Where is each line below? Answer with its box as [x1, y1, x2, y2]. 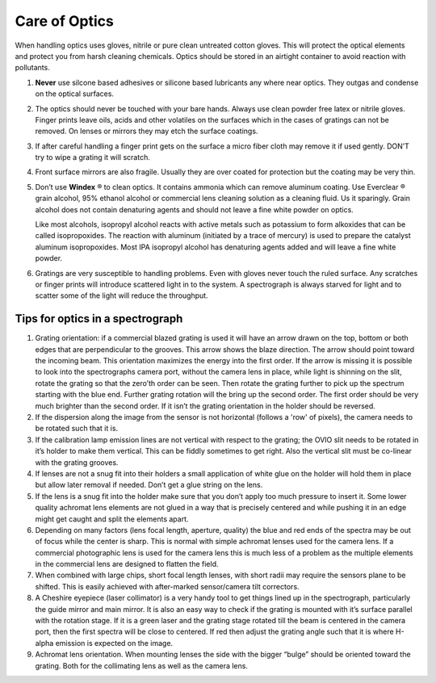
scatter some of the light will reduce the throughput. [35, 291, 209, 300]
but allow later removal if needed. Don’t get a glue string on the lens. [35, 480, 263, 490]
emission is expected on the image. [55, 638, 174, 647]
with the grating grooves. [35, 457, 119, 467]
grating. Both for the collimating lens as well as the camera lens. [35, 660, 248, 670]
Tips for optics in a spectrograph [15, 312, 183, 326]
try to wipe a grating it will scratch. [35, 153, 151, 162]
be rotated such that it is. [35, 424, 119, 434]
